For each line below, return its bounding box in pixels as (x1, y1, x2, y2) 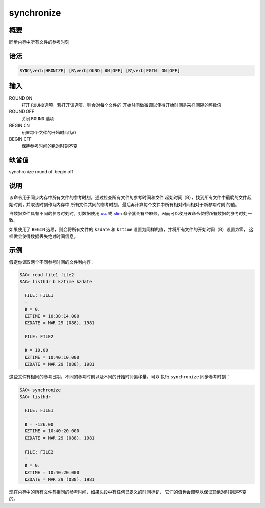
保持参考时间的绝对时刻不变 (21, 143, 78, 149)
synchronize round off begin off (9, 169, 74, 175)
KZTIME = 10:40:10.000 (25, 354, 79, 360)
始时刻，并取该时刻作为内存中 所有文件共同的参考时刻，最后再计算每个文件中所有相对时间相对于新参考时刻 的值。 (9, 201, 239, 207)
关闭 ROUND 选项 (21, 115, 54, 121)
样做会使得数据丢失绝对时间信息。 (9, 233, 78, 239)
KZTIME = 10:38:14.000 (25, 313, 79, 319)
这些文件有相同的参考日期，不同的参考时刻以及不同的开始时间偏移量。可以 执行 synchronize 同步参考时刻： (9, 374, 231, 380)
